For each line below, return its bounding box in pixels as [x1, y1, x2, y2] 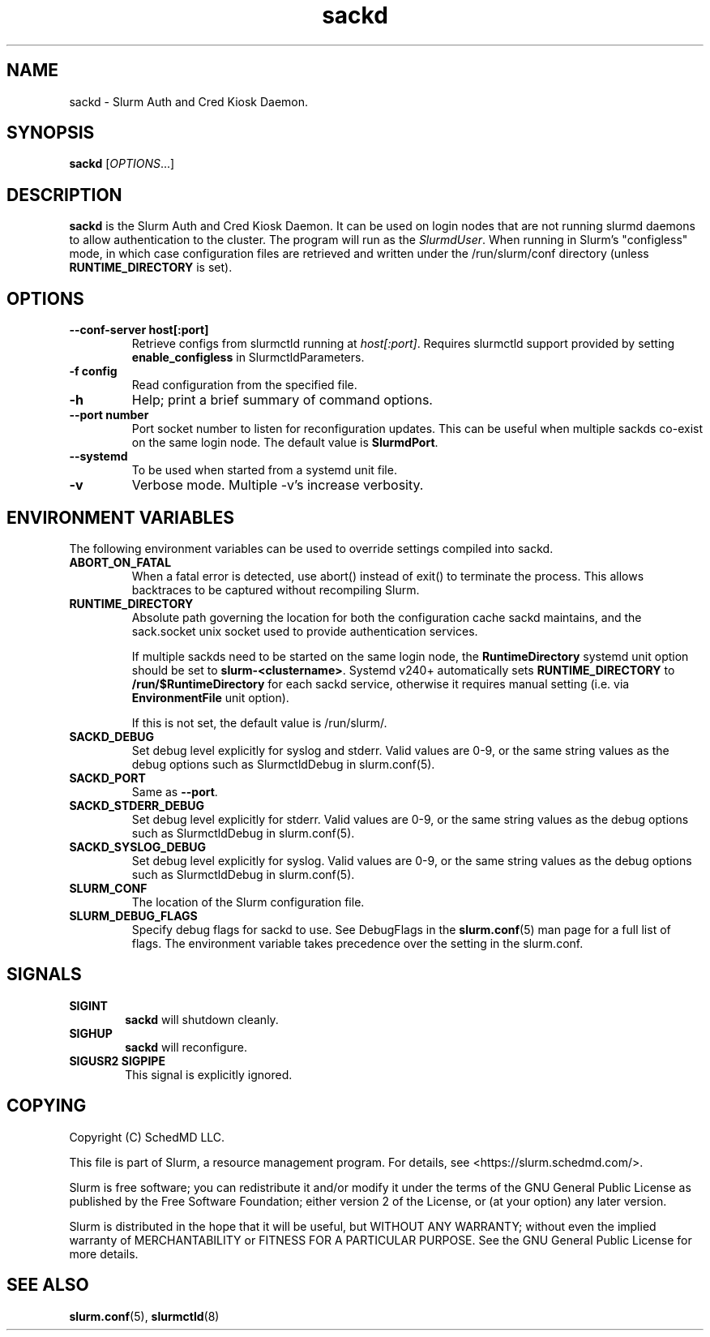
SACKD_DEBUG [69, 729, 154, 743]
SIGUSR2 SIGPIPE [69, 1053, 165, 1068]
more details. [69, 1246, 139, 1261]
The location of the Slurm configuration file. [131, 894, 365, 909]
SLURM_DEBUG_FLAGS [69, 908, 198, 923]
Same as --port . [131, 784, 218, 799]
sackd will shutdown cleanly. [125, 1012, 279, 1026]
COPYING [6, 1095, 87, 1116]
